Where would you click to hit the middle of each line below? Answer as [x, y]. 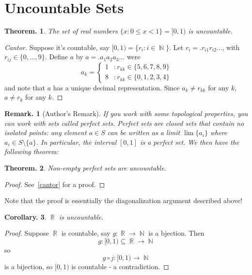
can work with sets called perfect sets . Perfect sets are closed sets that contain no [124, 123]
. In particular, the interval [76, 142]
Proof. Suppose [27, 233]
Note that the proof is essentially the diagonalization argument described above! [123, 200]
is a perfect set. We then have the [190, 142]
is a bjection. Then [176, 233]
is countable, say [86, 233]
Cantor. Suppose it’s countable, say [57, 47]
